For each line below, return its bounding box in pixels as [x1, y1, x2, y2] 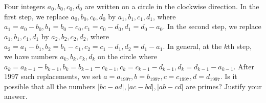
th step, [228, 41, 252, 51]
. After [233, 61, 255, 71]
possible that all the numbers [4, 81, 96, 91]
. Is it [220, 71, 237, 82]
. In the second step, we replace [163, 21, 261, 32]
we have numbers [4, 50, 58, 61]
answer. [4, 91, 28, 101]
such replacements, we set [20, 71, 101, 82]
